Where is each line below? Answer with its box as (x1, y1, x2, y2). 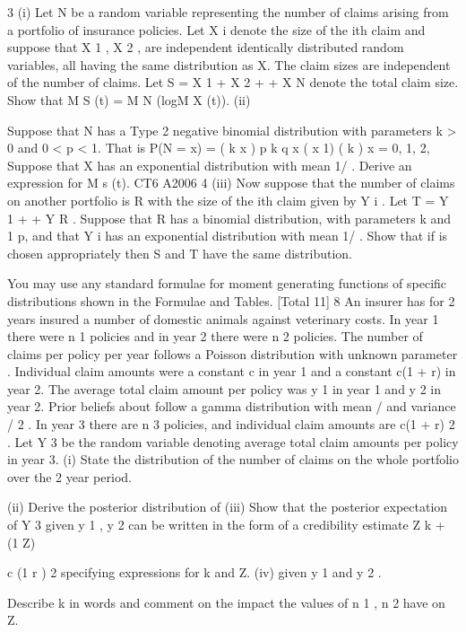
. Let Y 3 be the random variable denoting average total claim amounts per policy (7, 432, 459, 451)
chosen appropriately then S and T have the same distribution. (7, 243, 352, 262)
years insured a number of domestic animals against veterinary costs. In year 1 (7, 309, 439, 328)
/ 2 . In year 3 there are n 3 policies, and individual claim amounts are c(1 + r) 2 (7, 415, 455, 434)
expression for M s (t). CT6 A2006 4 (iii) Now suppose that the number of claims (7, 173, 455, 192)
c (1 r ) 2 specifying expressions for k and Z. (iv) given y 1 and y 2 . (7, 563, 382, 582)
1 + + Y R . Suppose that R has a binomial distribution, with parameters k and (7, 208, 452, 227)
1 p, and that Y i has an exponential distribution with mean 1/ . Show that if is (7, 226, 448, 245)
